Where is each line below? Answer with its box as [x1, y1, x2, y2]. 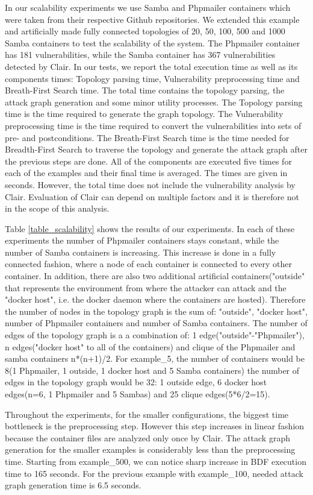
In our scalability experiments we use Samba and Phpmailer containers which [5, 1, 291, 13]
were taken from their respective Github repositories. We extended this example [5, 13, 300, 25]
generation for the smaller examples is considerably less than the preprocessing [5, 443, 296, 456]
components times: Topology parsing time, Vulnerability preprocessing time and [5, 72, 300, 84]
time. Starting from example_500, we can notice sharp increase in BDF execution [5, 455, 306, 467]
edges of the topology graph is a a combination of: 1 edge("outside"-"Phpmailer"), [5, 329, 305, 341]
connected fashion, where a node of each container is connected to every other [5, 257, 293, 270]
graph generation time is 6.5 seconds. [5, 479, 141, 491]
